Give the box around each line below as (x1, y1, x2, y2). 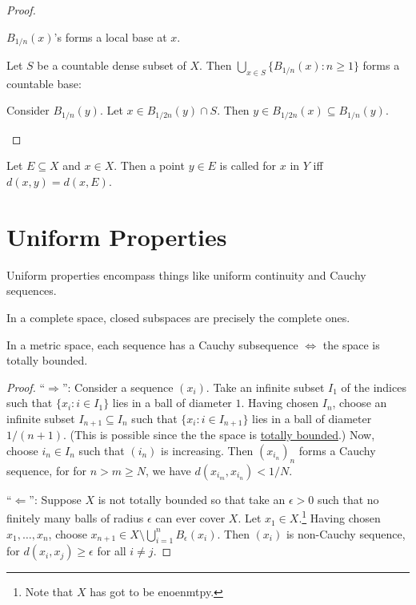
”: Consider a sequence (62, 378, 174, 395)
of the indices (341, 378, 406, 395)
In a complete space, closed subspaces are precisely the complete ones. (6, 309, 350, 325)
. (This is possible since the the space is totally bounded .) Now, (63, 426, 375, 443)
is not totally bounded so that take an (98, 490, 286, 507)
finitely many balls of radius (6, 510, 144, 526)
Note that (25, 583, 74, 600)
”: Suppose (29, 490, 82, 507)
